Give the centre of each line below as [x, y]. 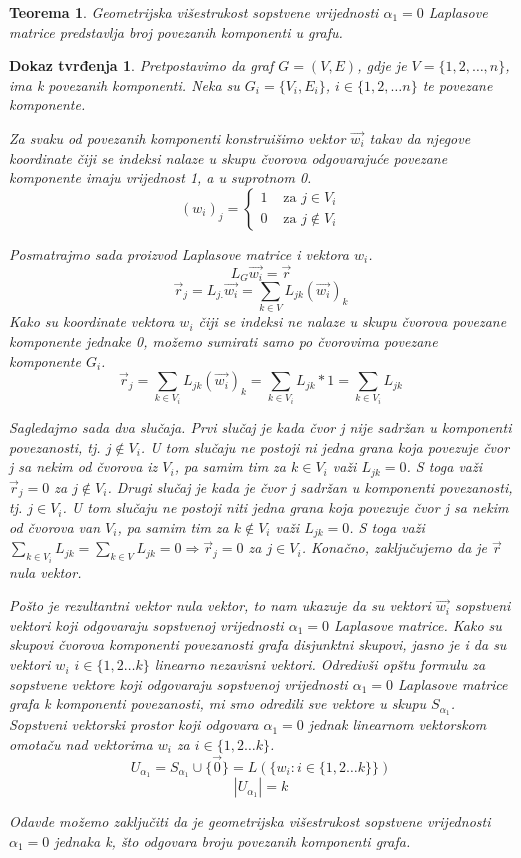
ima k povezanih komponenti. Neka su [124, 84]
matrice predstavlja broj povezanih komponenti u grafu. [176, 31]
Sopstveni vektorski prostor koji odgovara [134, 724]
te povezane [457, 84]
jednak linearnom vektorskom [397, 724]
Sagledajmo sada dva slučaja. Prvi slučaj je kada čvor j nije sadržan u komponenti [260, 427]
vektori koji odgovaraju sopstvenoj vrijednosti [146, 624]
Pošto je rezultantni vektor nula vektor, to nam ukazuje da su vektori [220, 605]
